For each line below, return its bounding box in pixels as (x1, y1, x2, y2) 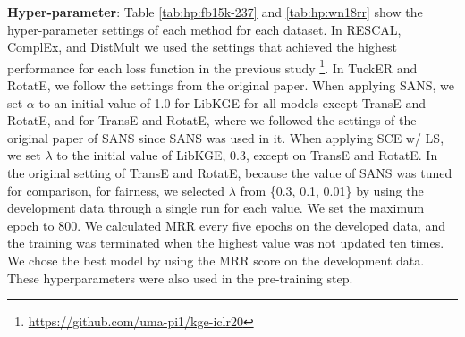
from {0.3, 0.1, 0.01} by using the (240, 181, 424, 199)
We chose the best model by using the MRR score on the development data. (7, 250, 425, 269)
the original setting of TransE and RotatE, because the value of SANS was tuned (7, 164, 452, 181)
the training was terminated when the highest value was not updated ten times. (7, 233, 444, 252)
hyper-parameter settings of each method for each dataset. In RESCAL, (7, 20, 402, 38)
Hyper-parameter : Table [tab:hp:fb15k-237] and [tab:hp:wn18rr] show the (7, 3, 423, 21)
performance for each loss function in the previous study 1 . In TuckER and (7, 55, 418, 77)
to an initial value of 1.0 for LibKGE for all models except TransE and (38, 93, 427, 112)
